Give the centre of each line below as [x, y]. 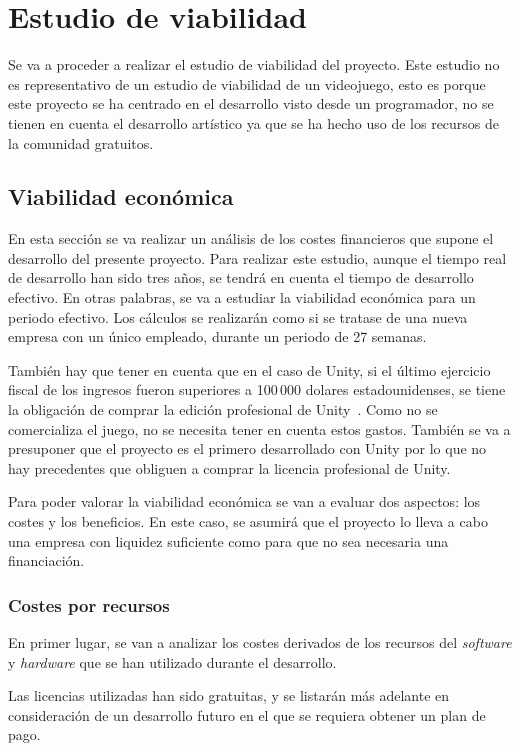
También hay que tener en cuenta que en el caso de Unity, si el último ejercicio [249, 369]
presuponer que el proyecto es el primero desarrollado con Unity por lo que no [247, 448]
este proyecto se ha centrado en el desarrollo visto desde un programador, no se [251, 103]
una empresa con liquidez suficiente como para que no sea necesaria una [228, 540]
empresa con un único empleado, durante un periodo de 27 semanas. [217, 336]
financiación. [46, 560]
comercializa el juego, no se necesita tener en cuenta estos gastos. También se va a [259, 428]
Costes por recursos [89, 604]
